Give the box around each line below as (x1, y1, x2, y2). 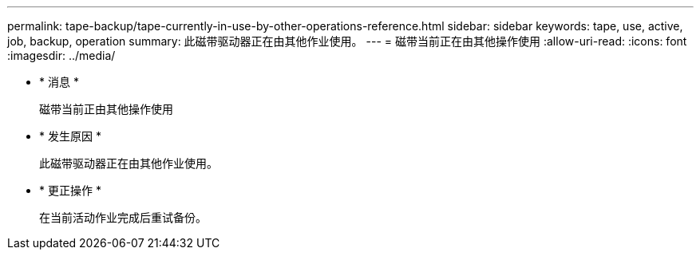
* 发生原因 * (39, 129, 101, 143)
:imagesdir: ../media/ (7, 49, 116, 62)
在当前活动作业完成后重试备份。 (39, 211, 207, 224)
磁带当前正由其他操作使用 (39, 103, 173, 116)
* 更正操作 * (39, 183, 101, 197)
